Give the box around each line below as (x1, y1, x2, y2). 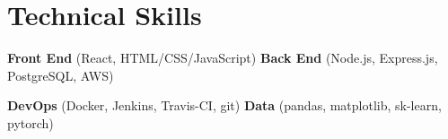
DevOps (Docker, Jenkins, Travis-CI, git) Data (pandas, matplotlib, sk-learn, (7, 96, 442, 115)
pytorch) (7, 113, 54, 132)
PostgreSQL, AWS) (7, 65, 114, 84)
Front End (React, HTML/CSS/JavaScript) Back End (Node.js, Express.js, (7, 48, 438, 67)
